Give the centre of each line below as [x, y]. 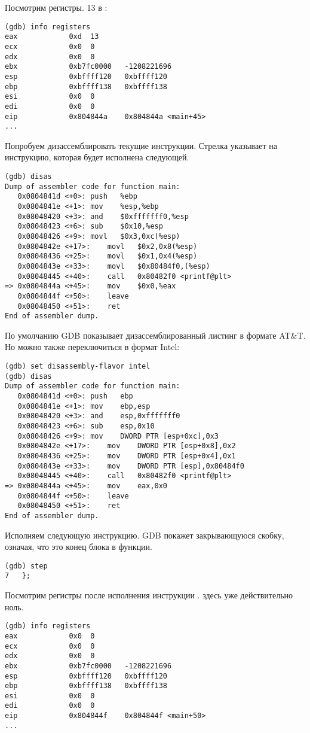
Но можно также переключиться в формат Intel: [92, 347]
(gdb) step [26, 566]
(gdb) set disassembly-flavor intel [78, 366]
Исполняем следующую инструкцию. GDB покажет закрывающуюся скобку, [145, 535]
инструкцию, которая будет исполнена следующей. [97, 157]
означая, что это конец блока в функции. [79, 547]
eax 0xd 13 [52, 37]
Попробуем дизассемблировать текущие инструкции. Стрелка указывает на [141, 145]
